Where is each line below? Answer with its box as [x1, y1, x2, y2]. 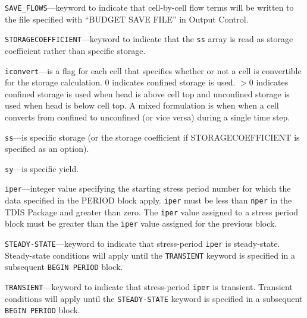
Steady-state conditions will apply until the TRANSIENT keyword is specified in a [5, 249, 295, 261]
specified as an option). [5, 142, 89, 155]
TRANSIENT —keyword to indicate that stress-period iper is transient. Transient [5, 281, 293, 293]
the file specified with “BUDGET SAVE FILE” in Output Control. [5, 12, 249, 25]
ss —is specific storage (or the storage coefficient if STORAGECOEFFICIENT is [5, 131, 300, 143]
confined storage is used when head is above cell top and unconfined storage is [5, 87, 290, 100]
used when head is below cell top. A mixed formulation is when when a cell [5, 99, 279, 112]
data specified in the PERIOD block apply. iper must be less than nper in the [5, 194, 292, 206]
